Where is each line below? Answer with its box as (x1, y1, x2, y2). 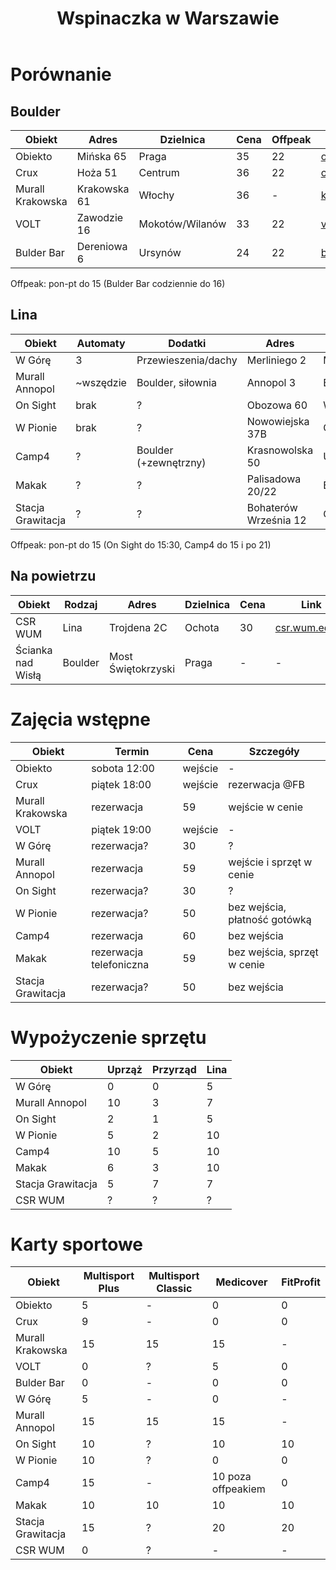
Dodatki (168, 336, 207, 350)
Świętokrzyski (109, 662, 175, 676)
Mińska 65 (76, 150, 127, 163)
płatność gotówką (228, 912, 312, 926)
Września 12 (246, 513, 307, 527)
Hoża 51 (76, 166, 118, 179)
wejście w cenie (228, 800, 303, 814)
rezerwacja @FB (228, 777, 306, 791)
